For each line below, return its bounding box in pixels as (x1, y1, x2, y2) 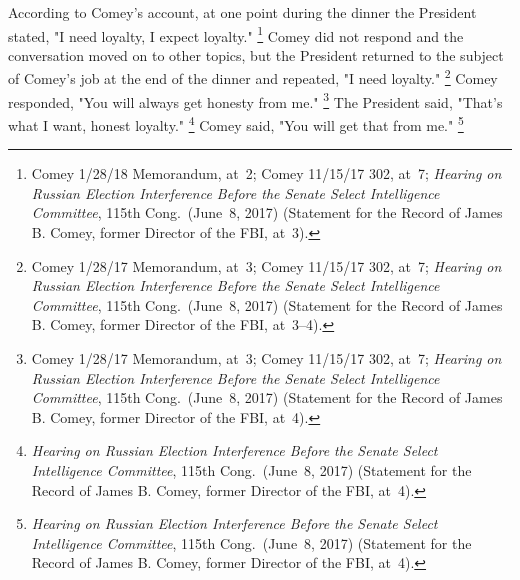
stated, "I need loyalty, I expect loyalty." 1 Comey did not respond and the (8, 22, 464, 46)
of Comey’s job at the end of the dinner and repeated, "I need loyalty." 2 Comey (8, 65, 498, 89)
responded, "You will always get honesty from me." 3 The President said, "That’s (8, 88, 503, 112)
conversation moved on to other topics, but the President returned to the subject (8, 44, 504, 65)
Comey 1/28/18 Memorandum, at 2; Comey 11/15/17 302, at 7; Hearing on (31, 163, 502, 184)
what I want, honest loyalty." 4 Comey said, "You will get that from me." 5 (8, 111, 464, 135)
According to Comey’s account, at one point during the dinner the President (8, 2, 477, 22)
